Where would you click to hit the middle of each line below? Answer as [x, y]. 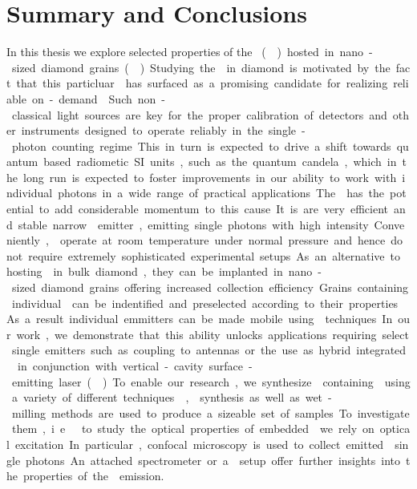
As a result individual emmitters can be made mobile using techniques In [200, 319]
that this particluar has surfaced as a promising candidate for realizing [202, 83]
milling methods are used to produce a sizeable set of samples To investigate [211, 412]
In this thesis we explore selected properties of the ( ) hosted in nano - [190, 52]
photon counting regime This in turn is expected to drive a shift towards [201, 145]
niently [24, 240]
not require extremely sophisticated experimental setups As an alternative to [203, 255]
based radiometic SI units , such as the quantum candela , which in [220, 162]
